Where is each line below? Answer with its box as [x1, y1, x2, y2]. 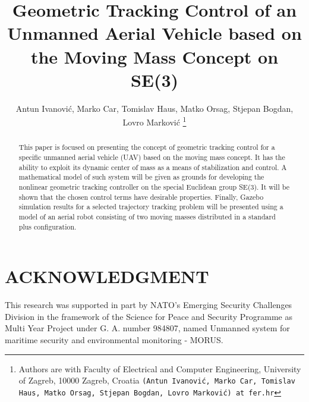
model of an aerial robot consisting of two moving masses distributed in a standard [18, 211, 276, 221]
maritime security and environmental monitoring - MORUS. [5, 333, 223, 346]
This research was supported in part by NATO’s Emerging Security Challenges [5, 299, 292, 311]
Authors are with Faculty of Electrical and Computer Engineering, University [18, 362, 301, 375]
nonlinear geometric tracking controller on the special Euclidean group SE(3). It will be [18, 181, 289, 191]
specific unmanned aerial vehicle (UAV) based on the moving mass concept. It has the [18, 152, 285, 162]
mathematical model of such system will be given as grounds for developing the [18, 172, 264, 182]
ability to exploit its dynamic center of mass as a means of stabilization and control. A [18, 162, 287, 172]
